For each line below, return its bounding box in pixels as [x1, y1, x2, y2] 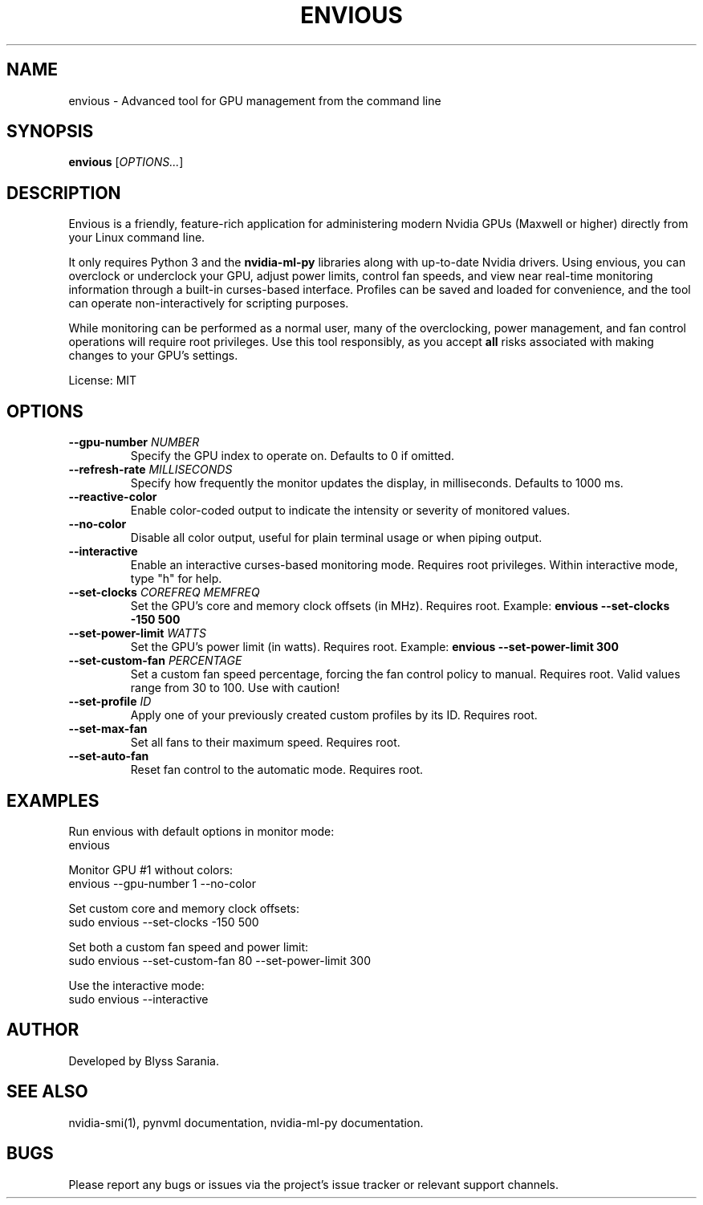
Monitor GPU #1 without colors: [68, 862, 234, 877]
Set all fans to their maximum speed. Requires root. [130, 735, 400, 750]
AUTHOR [6, 1020, 79, 1040]
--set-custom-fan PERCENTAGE [68, 653, 242, 668]
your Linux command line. [68, 230, 205, 245]
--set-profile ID [68, 694, 152, 709]
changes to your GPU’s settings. [68, 348, 238, 363]
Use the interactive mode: [68, 978, 205, 992]
